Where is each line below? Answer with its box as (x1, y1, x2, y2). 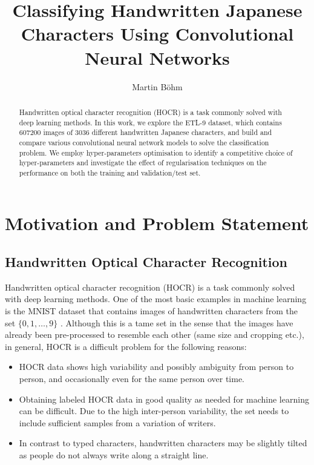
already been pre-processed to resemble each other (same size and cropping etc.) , (5, 328, 304, 341)
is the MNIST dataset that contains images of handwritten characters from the (5, 305, 298, 317)
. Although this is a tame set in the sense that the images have (60, 316, 293, 329)
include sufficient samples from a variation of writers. (19, 416, 216, 429)
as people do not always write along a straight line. (19, 449, 209, 461)
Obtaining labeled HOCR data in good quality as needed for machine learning (19, 392, 309, 405)
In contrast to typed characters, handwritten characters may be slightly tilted (19, 437, 307, 449)
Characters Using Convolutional (21, 21, 294, 46)
